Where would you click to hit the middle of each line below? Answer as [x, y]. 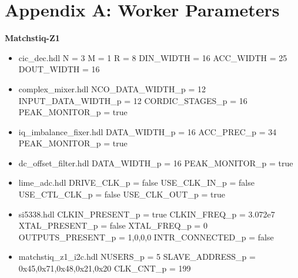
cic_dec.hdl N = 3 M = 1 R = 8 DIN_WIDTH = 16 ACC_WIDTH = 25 [153, 57]
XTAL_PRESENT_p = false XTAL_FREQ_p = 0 [113, 225]
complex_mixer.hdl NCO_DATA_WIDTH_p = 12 [112, 88]
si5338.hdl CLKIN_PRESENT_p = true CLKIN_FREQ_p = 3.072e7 [147, 214]
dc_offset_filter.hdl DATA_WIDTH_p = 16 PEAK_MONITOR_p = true [156, 163]
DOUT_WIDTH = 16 [59, 69]
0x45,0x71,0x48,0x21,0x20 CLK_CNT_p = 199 [105, 268]
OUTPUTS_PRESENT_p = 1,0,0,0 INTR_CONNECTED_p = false [146, 237]
